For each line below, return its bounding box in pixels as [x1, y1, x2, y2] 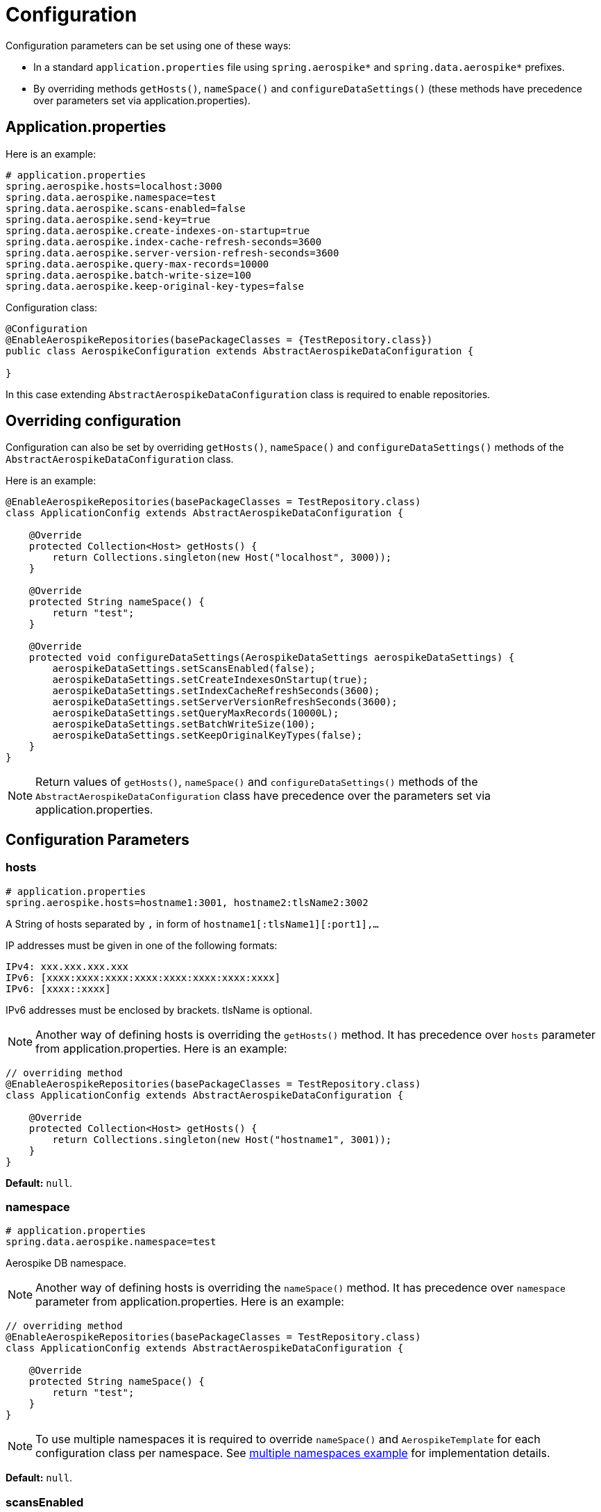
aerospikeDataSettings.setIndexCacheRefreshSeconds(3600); [52, 685, 380, 697]
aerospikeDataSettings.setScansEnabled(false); [52, 663, 316, 675]
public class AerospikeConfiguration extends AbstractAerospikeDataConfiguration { [6, 345, 474, 356]
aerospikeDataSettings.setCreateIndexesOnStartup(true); [52, 674, 369, 686]
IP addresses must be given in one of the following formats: [6, 939, 278, 951]
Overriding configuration [6, 412, 181, 430]
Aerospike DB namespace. [6, 1257, 126, 1269]
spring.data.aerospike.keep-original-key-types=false [6, 280, 304, 292]
